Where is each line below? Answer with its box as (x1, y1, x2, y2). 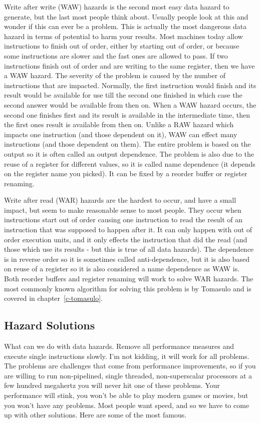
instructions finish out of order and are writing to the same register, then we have (4, 60, 255, 71)
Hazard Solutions (4, 317, 95, 333)
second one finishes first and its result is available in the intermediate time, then (4, 109, 250, 120)
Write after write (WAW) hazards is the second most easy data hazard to (4, 2, 229, 12)
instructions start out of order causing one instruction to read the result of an (4, 214, 242, 225)
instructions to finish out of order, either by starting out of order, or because (4, 41, 239, 51)
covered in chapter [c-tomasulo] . (4, 293, 103, 303)
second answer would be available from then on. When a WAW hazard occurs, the (4, 99, 256, 110)
